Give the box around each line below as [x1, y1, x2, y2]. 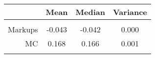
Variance [112, 6, 147, 17]
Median [75, 6, 105, 17]
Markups [8, 24, 38, 35]
